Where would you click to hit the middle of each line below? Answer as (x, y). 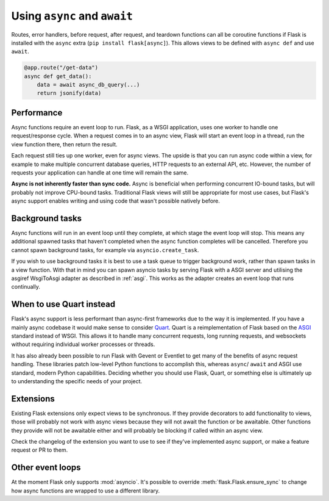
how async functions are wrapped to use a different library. (86, 491)
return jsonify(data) (69, 93)
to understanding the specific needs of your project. (77, 381)
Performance (37, 113)
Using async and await (72, 16)
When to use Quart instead (63, 304)
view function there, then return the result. (65, 144)
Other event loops (46, 468)
